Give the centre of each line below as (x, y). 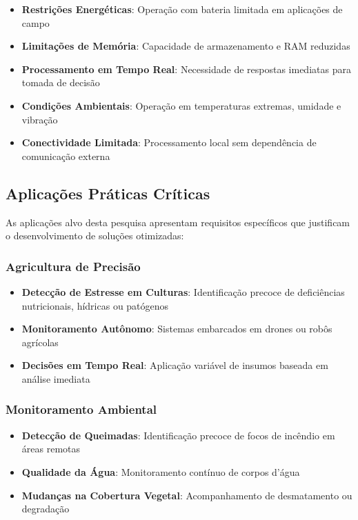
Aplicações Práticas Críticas (108, 193)
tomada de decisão (61, 82)
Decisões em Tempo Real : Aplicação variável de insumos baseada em (175, 365)
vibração (40, 119)
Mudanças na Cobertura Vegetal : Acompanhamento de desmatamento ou (187, 495)
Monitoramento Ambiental (81, 409)
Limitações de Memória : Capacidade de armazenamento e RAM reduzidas (186, 46)
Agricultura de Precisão (73, 266)
